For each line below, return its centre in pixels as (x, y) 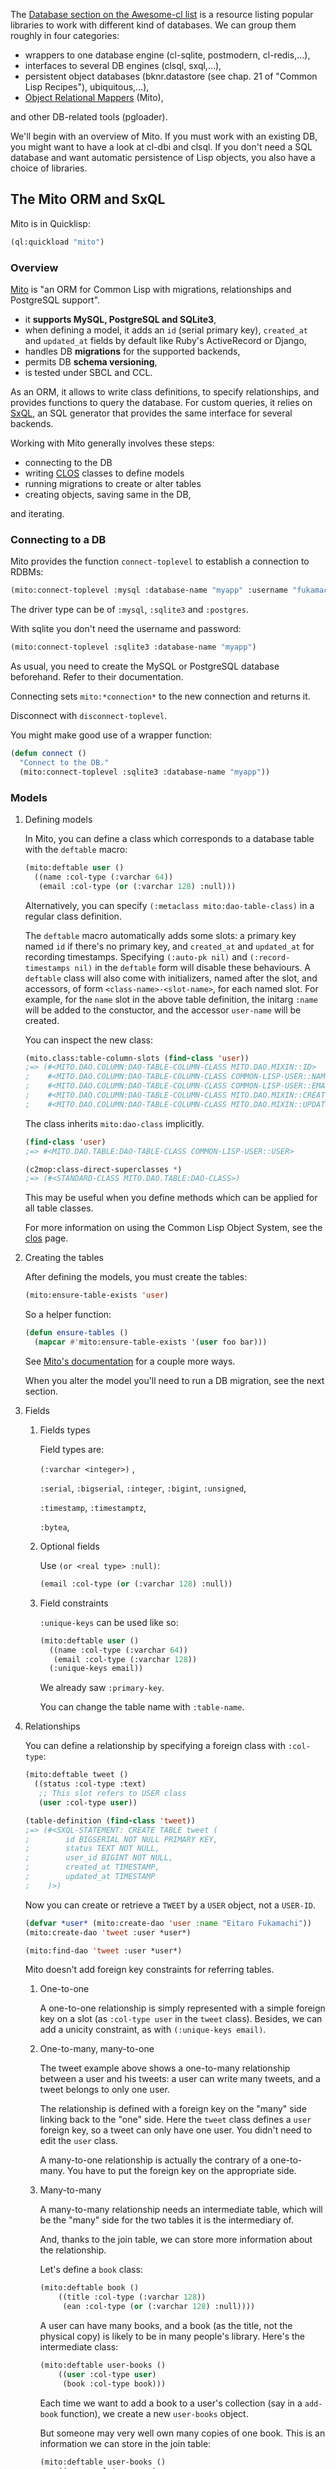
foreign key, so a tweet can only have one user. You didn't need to (176, 2130)
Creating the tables (64, 1258)
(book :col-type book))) (114, 2384)
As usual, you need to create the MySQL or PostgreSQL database (145, 666)
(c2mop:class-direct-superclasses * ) (103, 1169)
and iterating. (37, 513)
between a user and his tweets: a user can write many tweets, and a (180, 2079)
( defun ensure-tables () (76, 1333)
